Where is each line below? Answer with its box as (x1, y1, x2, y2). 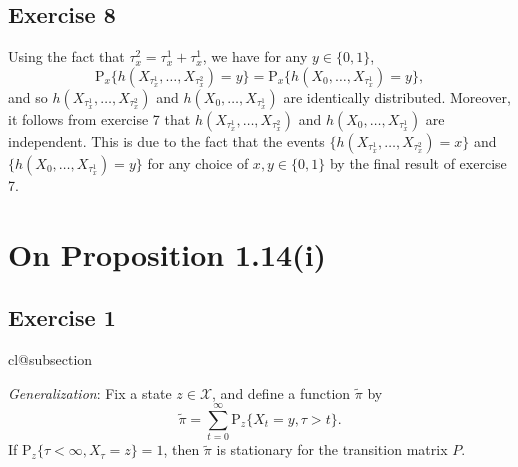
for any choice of (147, 152, 249, 173)
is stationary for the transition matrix (216, 439, 448, 460)
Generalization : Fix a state (8, 382, 172, 403)
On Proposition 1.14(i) (8, 233, 327, 274)
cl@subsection (8, 348, 93, 369)
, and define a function (212, 382, 351, 403)
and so (8, 86, 48, 107)
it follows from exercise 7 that (8, 108, 191, 129)
